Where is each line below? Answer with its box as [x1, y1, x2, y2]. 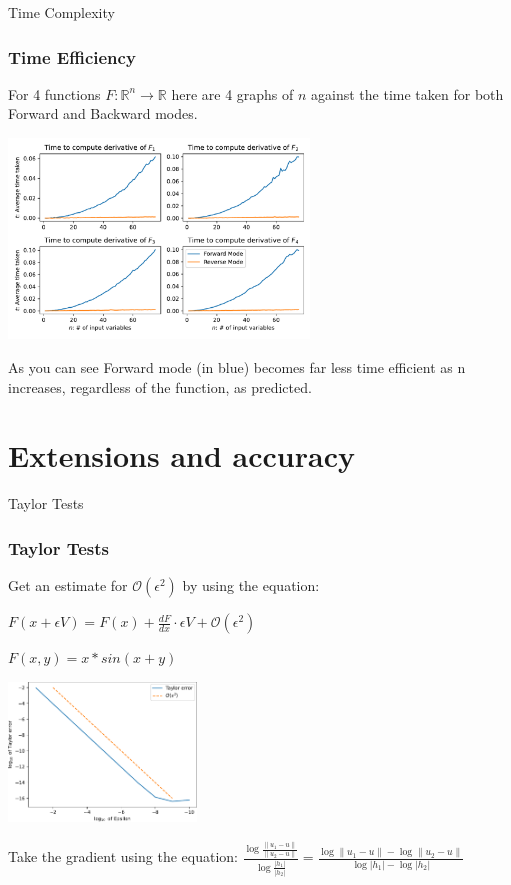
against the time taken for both [311, 83, 504, 104]
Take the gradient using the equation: [8, 846, 238, 867]
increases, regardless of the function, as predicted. [8, 376, 312, 397]
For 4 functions [8, 83, 101, 104]
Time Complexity [8, 2, 115, 22]
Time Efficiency [8, 44, 136, 69]
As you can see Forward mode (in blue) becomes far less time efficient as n [8, 356, 466, 377]
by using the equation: [182, 575, 320, 596]
